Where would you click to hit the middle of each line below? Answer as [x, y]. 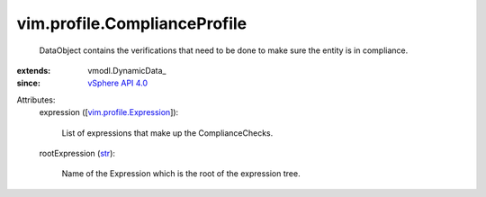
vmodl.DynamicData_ [127, 70]
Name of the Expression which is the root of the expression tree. [181, 174]
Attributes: [36, 100]
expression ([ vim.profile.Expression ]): [109, 112]
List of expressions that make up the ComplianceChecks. [167, 133]
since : [28, 83]
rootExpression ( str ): [77, 153]
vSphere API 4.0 [118, 83]
